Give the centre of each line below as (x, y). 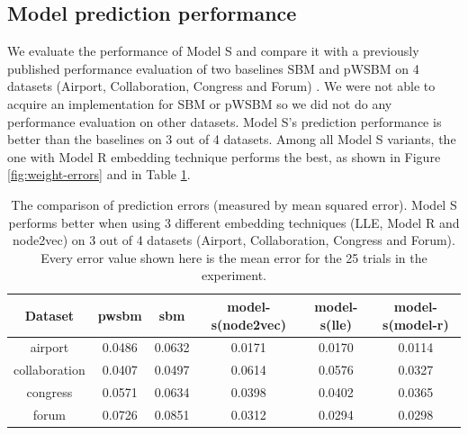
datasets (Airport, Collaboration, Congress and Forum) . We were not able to (221, 86)
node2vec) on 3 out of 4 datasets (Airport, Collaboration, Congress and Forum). (234, 240)
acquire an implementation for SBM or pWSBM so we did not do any (200, 103)
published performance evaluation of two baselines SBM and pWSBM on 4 (213, 68)
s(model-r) (416, 324)
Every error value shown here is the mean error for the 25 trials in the (234, 257)
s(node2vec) (248, 324)
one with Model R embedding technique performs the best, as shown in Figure (224, 156)
